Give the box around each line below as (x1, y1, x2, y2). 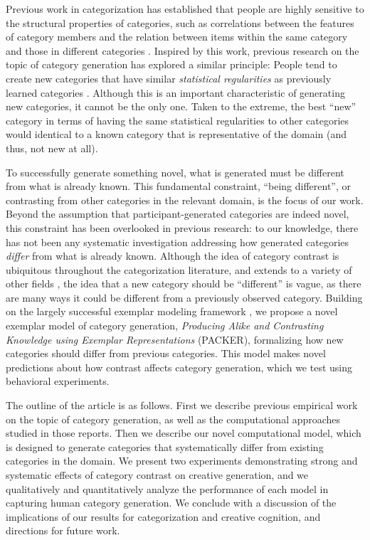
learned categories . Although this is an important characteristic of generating (6, 85, 345, 100)
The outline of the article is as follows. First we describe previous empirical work (6, 398, 358, 413)
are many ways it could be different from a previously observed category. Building (6, 290, 363, 305)
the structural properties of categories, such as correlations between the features (6, 15, 354, 30)
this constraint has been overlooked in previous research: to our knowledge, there (6, 220, 359, 235)
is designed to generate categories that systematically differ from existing (6, 439, 324, 454)
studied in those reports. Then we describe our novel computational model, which (6, 425, 361, 440)
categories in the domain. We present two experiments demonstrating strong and (6, 453, 358, 468)
